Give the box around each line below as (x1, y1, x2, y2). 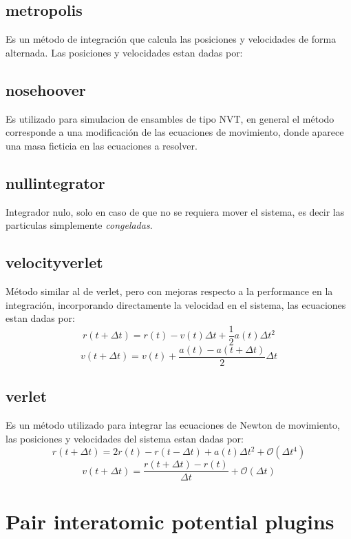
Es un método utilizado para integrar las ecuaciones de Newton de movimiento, (6, 418, 340, 432)
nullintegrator (6, 172, 105, 193)
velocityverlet (6, 252, 103, 273)
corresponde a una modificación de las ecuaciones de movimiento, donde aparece (6, 125, 344, 139)
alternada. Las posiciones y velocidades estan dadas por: (6, 45, 243, 59)
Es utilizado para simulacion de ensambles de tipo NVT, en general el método (6, 111, 334, 125)
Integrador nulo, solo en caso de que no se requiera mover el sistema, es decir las (6, 204, 345, 218)
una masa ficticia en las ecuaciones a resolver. (6, 138, 198, 152)
